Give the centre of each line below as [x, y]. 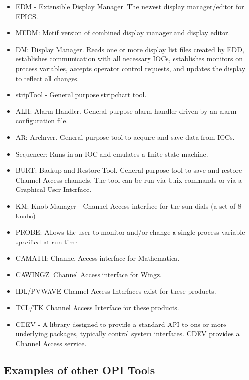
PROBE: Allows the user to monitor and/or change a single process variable [130, 232]
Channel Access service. [51, 343]
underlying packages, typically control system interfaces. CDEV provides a [127, 334]
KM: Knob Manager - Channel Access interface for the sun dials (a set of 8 [128, 205]
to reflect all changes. [47, 78]
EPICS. [27, 16]
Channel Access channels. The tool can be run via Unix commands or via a [128, 179]
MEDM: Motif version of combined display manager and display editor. [123, 33]
